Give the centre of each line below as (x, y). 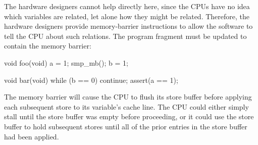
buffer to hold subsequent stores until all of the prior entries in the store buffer (126, 126)
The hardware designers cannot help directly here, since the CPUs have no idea (127, 6)
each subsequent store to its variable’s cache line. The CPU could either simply (126, 106)
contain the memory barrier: (48, 46)
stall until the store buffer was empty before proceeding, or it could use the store (129, 116)
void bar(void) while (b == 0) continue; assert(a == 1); (91, 80)
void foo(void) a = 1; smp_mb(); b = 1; (66, 62)
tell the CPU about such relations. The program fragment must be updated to (125, 36)
